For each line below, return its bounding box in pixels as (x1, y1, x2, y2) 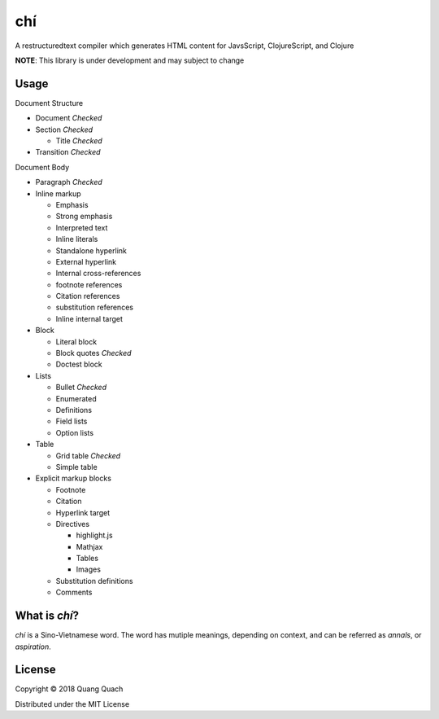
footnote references (55, 279, 123, 289)
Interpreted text (55, 222, 108, 232)
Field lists (55, 416, 88, 427)
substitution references (55, 302, 134, 313)
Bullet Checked (55, 383, 107, 392)
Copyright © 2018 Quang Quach (15, 684, 124, 694)
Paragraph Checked (35, 178, 103, 187)
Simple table (55, 462, 98, 471)
